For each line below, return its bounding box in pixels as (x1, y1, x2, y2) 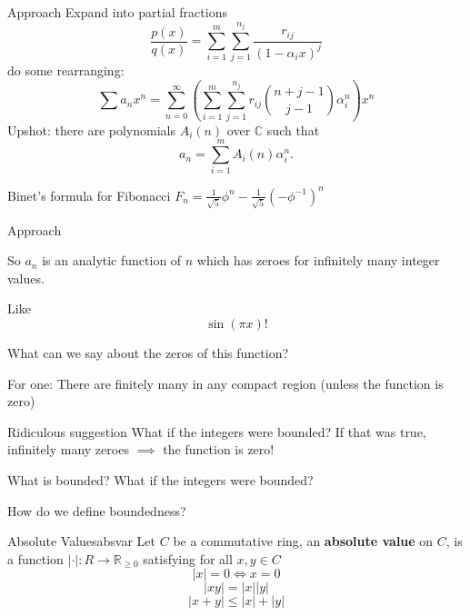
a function (7, 549, 64, 568)
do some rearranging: (7, 61, 125, 80)
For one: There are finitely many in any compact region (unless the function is (7, 373, 444, 392)
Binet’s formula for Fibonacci (7, 185, 171, 204)
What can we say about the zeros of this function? (7, 343, 289, 362)
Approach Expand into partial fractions (7, 3, 227, 21)
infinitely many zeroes (7, 440, 129, 459)
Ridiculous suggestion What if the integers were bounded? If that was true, (7, 422, 426, 441)
